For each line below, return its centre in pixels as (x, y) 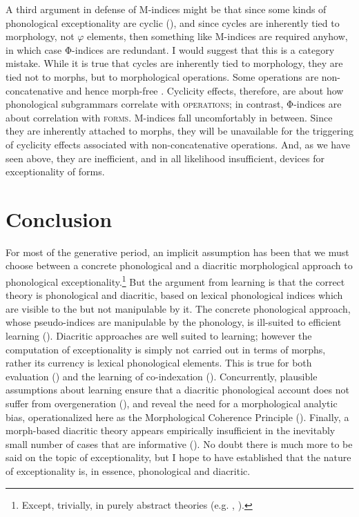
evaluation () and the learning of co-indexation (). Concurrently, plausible (162, 376)
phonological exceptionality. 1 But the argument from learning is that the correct (175, 281)
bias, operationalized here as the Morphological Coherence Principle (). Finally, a (177, 417)
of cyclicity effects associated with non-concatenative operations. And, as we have (178, 144)
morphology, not (40, 36)
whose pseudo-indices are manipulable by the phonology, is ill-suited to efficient (174, 322)
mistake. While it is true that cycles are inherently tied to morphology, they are (174, 63)
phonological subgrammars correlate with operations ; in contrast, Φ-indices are (174, 104)
